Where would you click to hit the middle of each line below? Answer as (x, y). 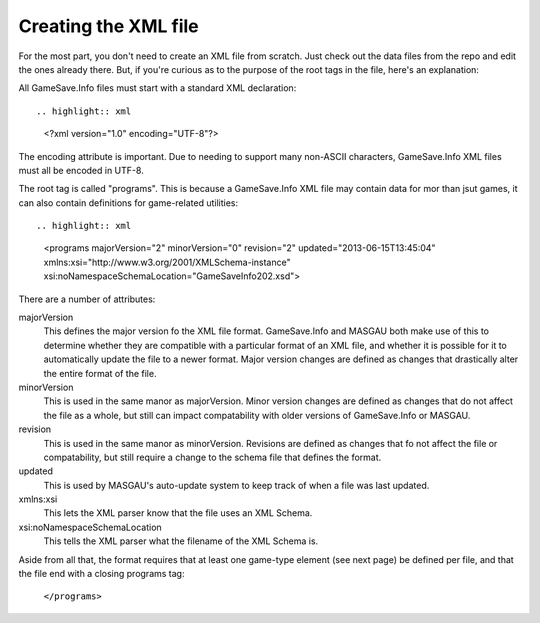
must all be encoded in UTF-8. (81, 170)
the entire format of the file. (100, 373)
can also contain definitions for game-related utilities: (128, 202)
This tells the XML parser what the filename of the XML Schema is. (181, 541)
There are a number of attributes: (87, 299)
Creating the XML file (108, 26)
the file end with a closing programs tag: (101, 574)
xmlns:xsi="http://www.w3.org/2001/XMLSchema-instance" (167, 262)
